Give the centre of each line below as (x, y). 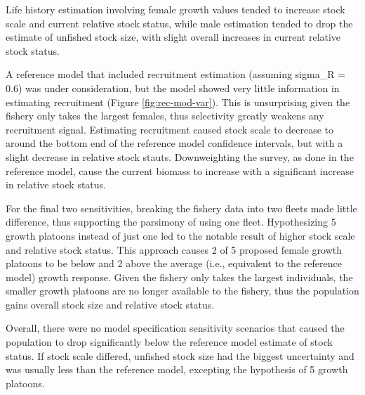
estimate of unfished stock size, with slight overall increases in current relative (173, 37)
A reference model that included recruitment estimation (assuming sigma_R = (176, 74)
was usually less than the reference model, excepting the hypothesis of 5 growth (177, 369)
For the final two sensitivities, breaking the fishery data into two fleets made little (181, 208)
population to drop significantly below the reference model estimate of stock (169, 342)
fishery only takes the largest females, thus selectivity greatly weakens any (165, 116)
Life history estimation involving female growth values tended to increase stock (175, 9)
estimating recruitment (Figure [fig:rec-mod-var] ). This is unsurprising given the (178, 102)
